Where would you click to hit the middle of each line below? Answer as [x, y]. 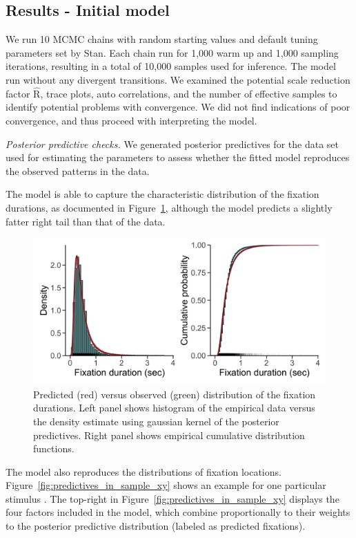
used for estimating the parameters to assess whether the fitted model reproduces [178, 157]
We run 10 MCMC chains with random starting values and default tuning [162, 39]
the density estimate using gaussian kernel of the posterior [156, 421]
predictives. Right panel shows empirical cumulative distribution [169, 435]
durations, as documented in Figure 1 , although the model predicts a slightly [169, 207]
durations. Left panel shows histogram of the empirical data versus [174, 408]
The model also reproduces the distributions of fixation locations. [144, 471]
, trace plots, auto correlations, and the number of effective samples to [189, 93]
